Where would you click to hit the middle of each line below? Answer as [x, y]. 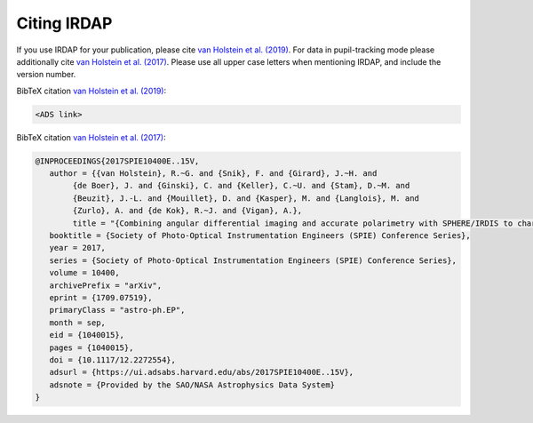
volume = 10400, [84, 273]
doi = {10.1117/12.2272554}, [113, 359]
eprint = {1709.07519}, [101, 297]
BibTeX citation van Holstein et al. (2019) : [91, 91]
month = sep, [78, 323]
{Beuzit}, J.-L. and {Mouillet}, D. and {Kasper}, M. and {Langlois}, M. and [246, 198]
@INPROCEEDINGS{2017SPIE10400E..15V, [117, 161]
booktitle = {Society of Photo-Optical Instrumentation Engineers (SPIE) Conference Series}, [260, 236]
